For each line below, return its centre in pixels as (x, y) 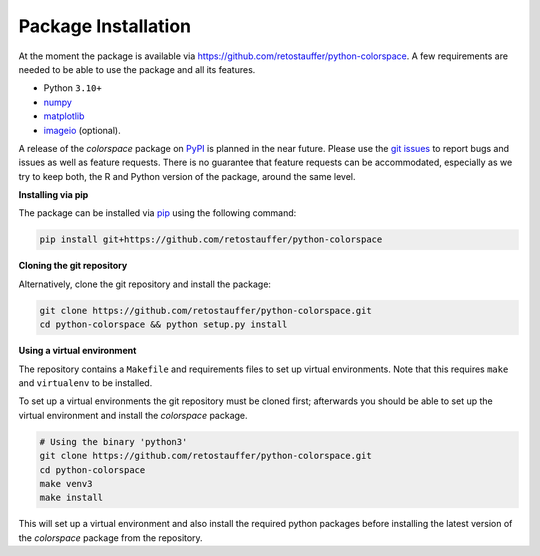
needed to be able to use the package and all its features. (137, 69)
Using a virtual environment (77, 351)
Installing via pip (53, 195)
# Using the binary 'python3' (113, 441)
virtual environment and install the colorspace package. (133, 415)
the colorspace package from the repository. (111, 537)
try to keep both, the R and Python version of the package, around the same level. (187, 176)
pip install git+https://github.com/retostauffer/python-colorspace (211, 239)
